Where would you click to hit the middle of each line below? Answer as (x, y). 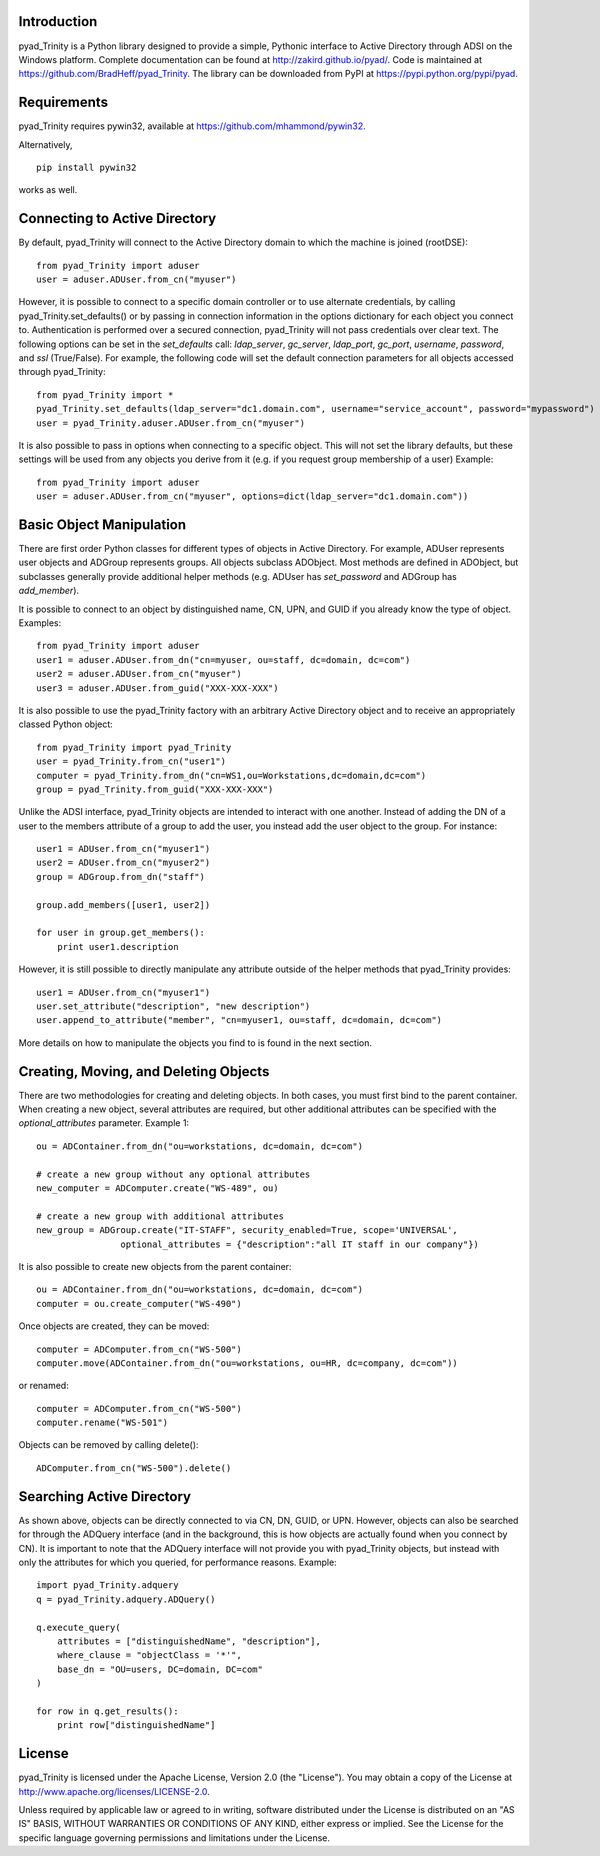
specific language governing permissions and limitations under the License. (174, 1837)
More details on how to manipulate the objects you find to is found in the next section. (195, 1042)
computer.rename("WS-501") (102, 1423)
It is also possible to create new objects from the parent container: (155, 1266)
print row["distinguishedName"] (136, 1725)
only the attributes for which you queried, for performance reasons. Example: (177, 1562)
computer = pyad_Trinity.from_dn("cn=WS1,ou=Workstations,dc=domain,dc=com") (231, 775)
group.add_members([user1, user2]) (123, 904)
